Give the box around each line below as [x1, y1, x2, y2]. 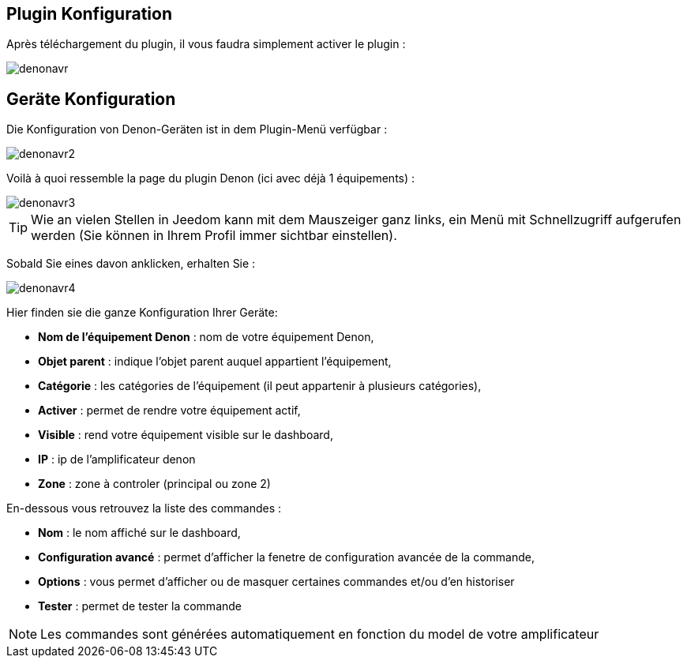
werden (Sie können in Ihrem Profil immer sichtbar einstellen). [31, 227, 397, 244]
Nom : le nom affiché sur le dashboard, [38, 526, 241, 540]
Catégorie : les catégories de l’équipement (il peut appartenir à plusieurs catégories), [38, 379, 482, 393]
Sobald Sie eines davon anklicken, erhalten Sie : [6, 257, 256, 271]
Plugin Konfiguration [6, 4, 172, 24]
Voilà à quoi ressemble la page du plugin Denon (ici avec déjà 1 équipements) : [6, 171, 415, 186]
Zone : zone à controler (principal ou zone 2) [38, 477, 271, 491]
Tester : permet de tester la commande [38, 599, 242, 613]
